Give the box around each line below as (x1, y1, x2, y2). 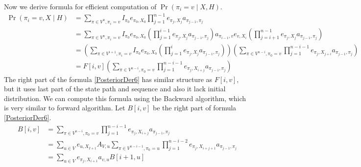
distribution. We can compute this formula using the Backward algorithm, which (4, 93, 246, 103)
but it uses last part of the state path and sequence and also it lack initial (4, 83, 226, 94)
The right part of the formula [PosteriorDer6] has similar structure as (4, 74, 213, 84)
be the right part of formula (152, 103, 237, 113)
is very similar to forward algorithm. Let (4, 103, 125, 113)
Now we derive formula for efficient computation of (4, 1, 157, 11)
